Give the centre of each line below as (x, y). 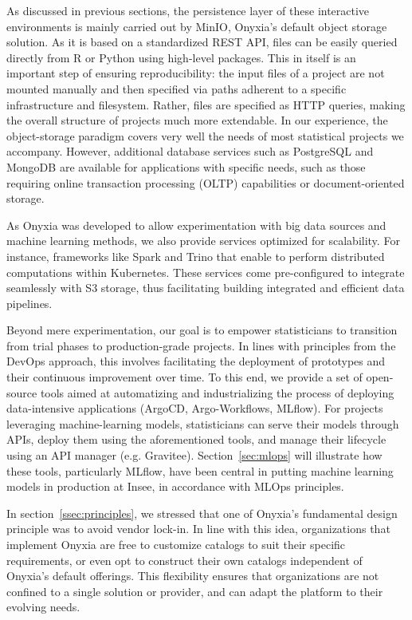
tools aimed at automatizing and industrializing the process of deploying (217, 392)
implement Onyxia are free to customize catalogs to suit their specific (176, 544)
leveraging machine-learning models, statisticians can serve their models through (203, 423)
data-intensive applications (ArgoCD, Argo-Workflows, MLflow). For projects (195, 408)
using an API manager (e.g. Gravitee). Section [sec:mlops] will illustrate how (194, 455)
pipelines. (29, 303)
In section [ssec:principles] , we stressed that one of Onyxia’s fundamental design (202, 513)
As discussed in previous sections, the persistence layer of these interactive (188, 10)
